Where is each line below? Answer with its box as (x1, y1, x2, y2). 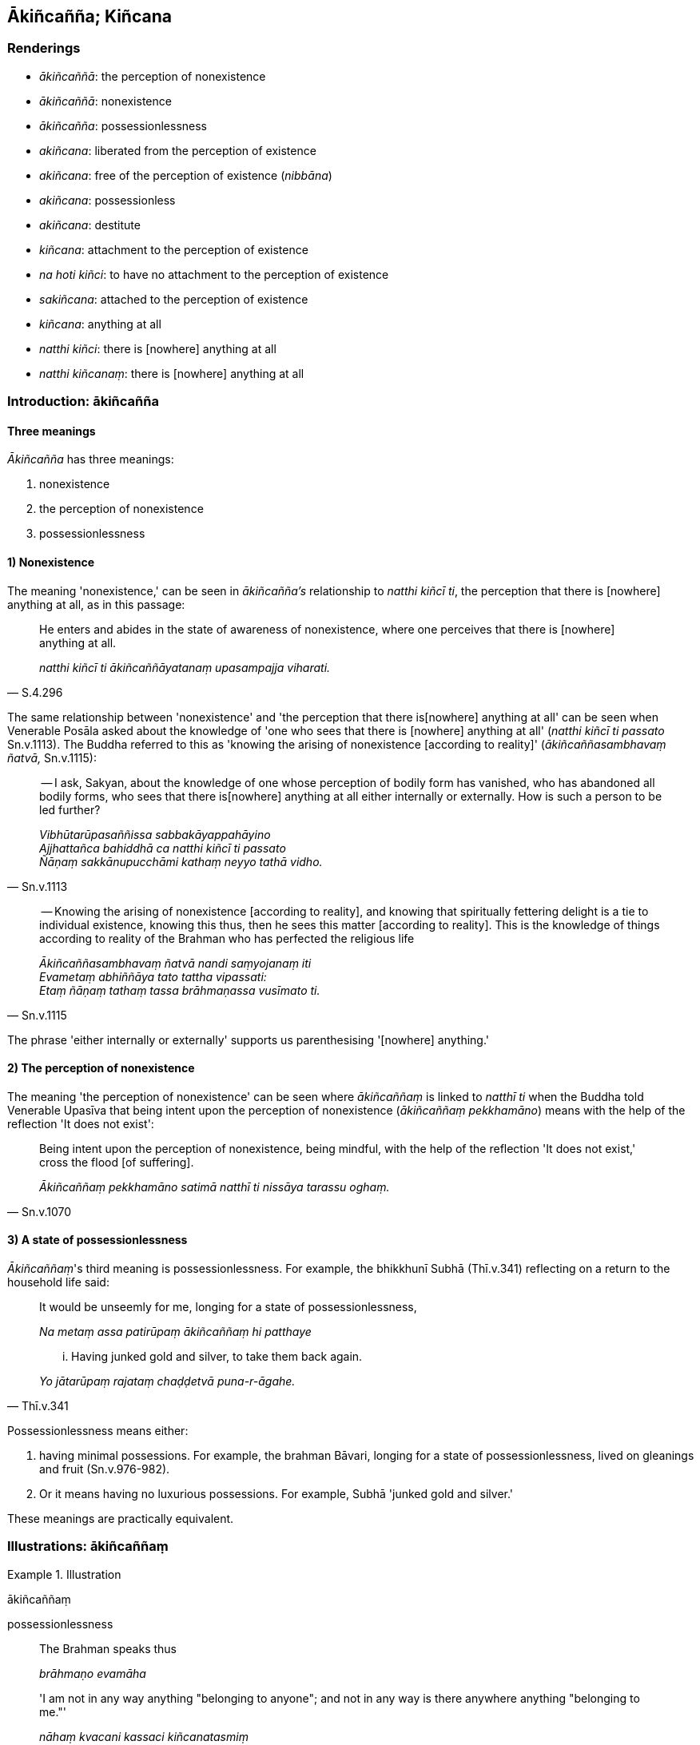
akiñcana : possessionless (39, 193, 176, 207)
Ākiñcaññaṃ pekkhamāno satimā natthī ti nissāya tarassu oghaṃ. (39, 1179, 390, 1194)
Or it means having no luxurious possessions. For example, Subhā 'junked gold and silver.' (39, 1487, 514, 1501)
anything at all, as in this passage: (7, 597, 185, 611)
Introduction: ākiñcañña (7, 393, 159, 410)
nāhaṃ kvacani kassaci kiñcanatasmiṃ (39, 1729, 249, 1743)
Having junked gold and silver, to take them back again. (71, 1349, 363, 1364)
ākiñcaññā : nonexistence (39, 93, 172, 108)
